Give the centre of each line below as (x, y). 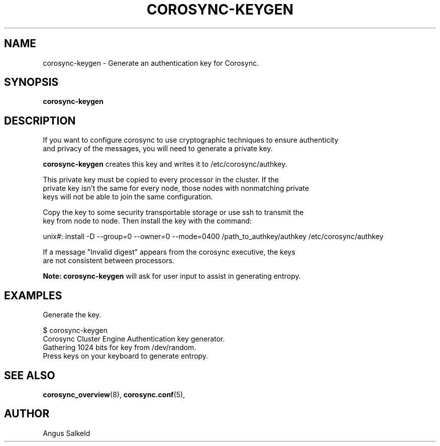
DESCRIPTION (40, 121)
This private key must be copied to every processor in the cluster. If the (161, 180)
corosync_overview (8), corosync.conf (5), (114, 394)
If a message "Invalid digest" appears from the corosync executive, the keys (169, 252)
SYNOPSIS (31, 82)
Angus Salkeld (67, 433)
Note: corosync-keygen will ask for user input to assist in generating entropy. (172, 276)
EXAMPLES (33, 295)
